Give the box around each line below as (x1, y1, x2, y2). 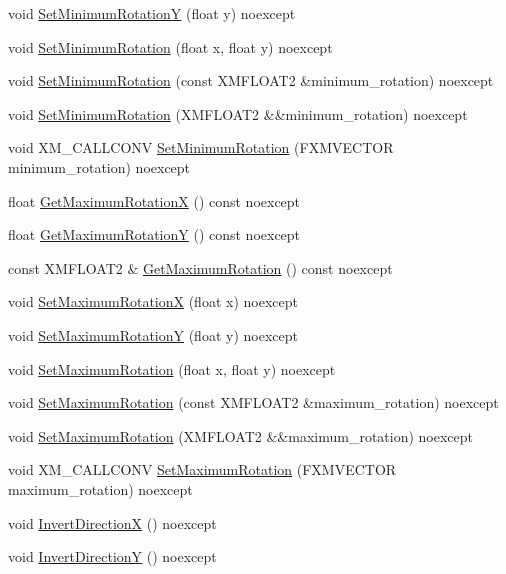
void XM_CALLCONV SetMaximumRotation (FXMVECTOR (8, 459, 397, 480)
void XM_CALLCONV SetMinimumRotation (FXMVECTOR (8, 137, 394, 158)
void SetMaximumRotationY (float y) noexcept (8, 324, 298, 345)
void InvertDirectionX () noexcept (8, 512, 217, 533)
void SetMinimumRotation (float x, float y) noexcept (8, 36, 333, 57)
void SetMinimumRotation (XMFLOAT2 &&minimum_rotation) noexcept (8, 103, 468, 124)
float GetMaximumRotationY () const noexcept (8, 224, 301, 245)
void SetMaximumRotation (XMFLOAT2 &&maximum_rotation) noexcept (8, 425, 474, 446)
